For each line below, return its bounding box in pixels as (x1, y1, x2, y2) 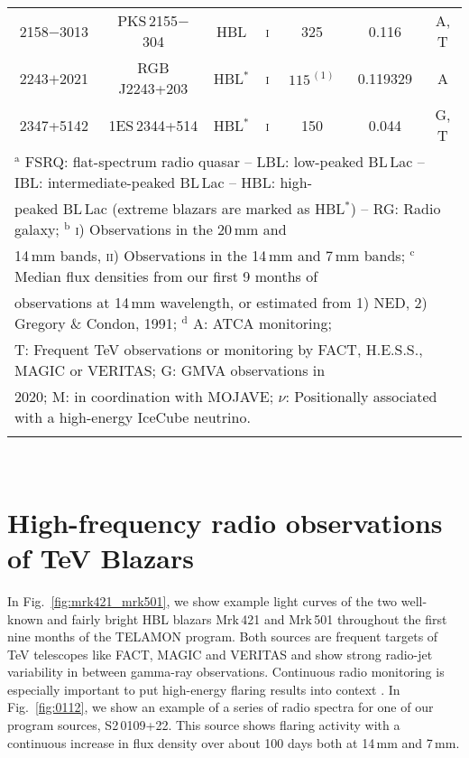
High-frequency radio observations (7, 503, 443, 540)
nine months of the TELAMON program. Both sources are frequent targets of (7, 627, 438, 646)
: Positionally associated (285, 386, 437, 407)
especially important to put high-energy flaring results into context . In (7, 679, 400, 698)
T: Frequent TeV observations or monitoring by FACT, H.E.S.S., (14, 339, 423, 360)
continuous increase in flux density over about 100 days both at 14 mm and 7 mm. (7, 733, 460, 752)
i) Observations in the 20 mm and (75, 219, 287, 239)
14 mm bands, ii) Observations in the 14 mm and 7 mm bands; (14, 245, 406, 266)
